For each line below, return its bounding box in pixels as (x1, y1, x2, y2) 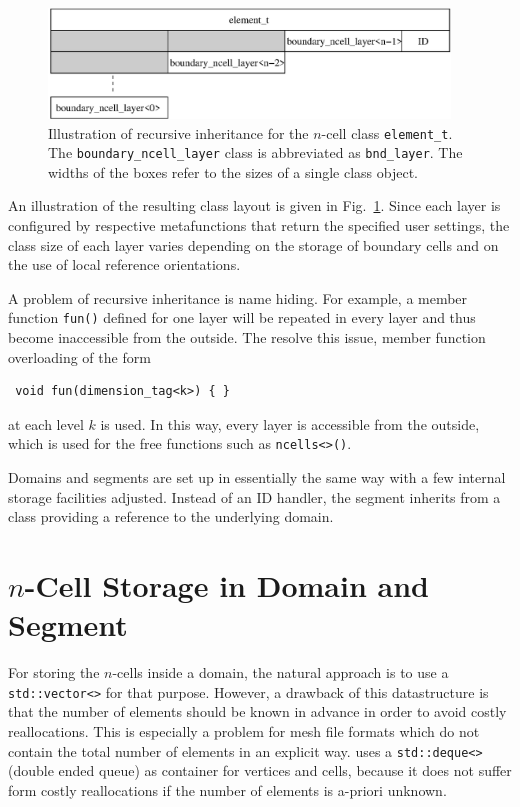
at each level (8, 413, 84, 434)
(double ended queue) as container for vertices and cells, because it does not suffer (8, 760, 512, 781)
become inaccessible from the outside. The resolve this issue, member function (8, 327, 486, 348)
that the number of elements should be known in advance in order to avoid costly (8, 701, 507, 722)
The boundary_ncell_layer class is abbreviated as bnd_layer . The (48, 142, 463, 163)
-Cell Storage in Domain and (24, 565, 429, 606)
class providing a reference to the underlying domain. (8, 506, 334, 527)
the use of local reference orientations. (8, 254, 241, 275)
